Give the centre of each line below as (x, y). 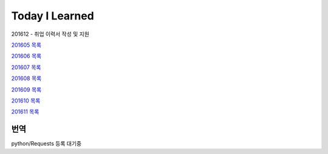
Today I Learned (53, 16)
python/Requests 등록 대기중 (46, 144)
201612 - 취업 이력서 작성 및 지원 (50, 34)
